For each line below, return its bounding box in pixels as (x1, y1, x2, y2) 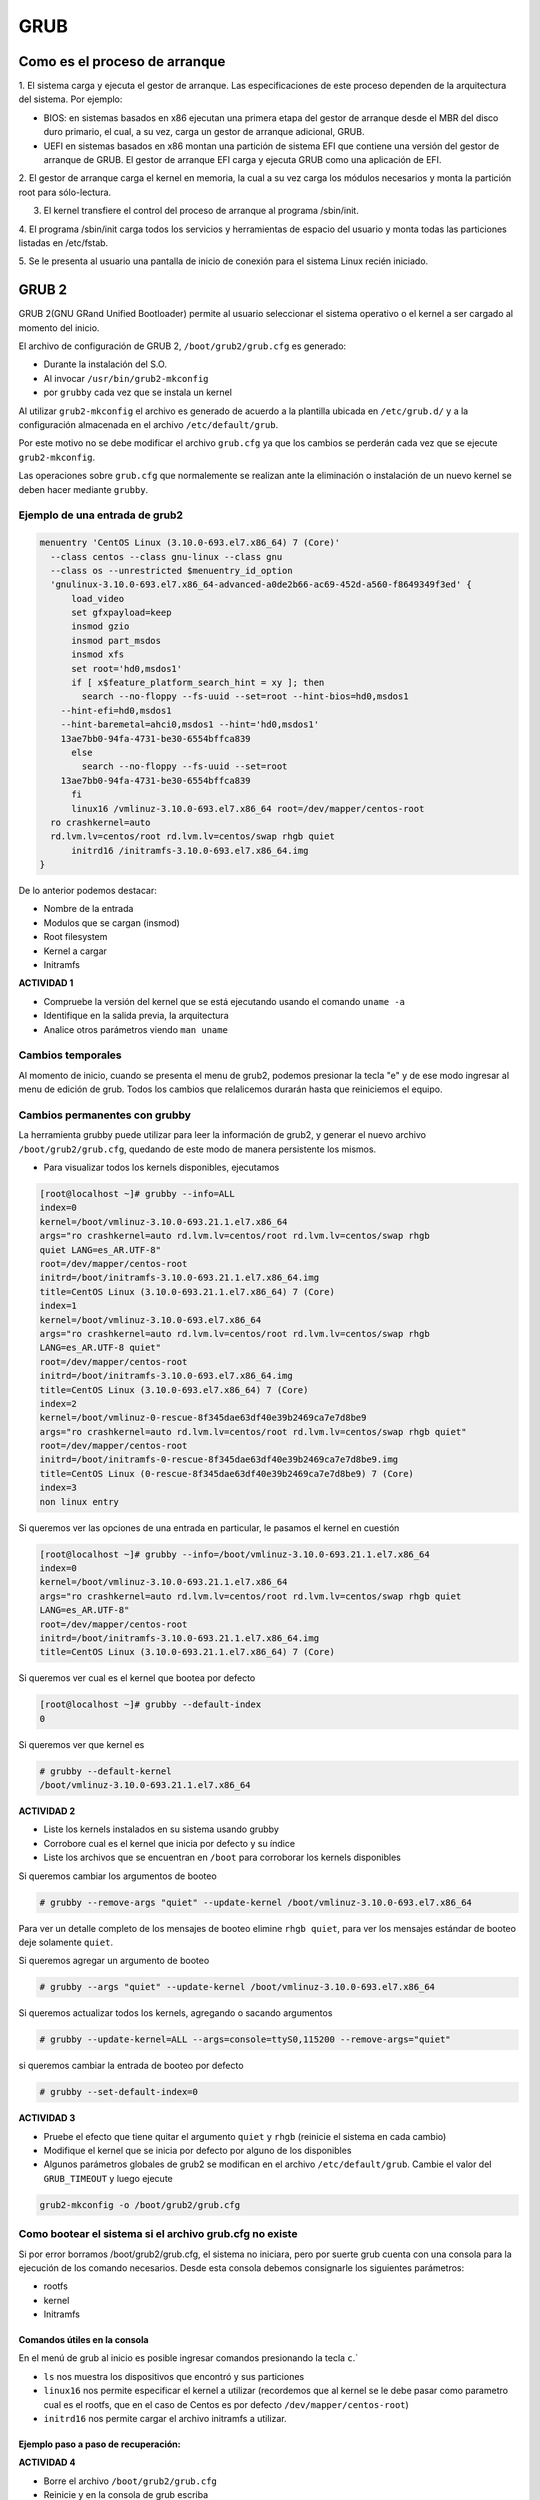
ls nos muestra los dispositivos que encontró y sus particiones (43, 2370, 305, 2382)
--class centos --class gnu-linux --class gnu (50, 551, 283, 562)
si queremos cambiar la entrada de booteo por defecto (18, 2060, 244, 2072)
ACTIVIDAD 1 (18, 977, 74, 989)
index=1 (39, 1300, 77, 1312)
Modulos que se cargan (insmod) (43, 916, 180, 929)
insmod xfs (71, 649, 125, 660)
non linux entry (39, 1496, 120, 1507)
